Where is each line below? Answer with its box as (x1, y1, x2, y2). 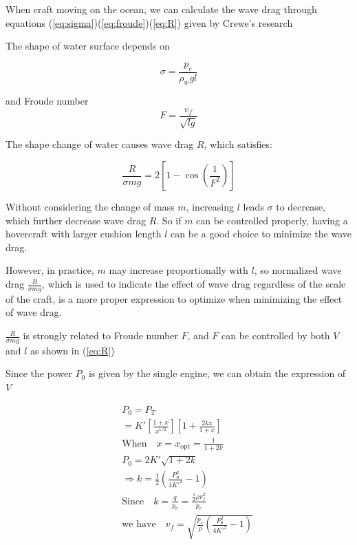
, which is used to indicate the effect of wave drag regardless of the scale (41, 277, 346, 291)
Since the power (6, 366, 72, 381)
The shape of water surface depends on (6, 39, 170, 53)
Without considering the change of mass (6, 200, 175, 214)
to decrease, (276, 200, 325, 214)
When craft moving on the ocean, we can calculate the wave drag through (6, 2, 317, 16)
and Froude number (6, 94, 89, 108)
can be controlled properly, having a (196, 213, 348, 227)
